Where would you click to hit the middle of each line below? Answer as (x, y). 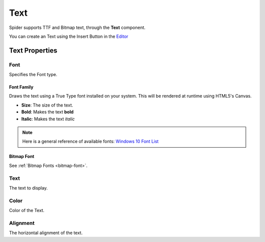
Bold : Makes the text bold (47, 112)
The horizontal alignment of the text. (46, 233)
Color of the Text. (27, 211)
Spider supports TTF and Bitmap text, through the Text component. (77, 27)
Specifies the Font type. (33, 75)
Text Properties (33, 50)
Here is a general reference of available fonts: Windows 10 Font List (91, 141)
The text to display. (28, 188)
